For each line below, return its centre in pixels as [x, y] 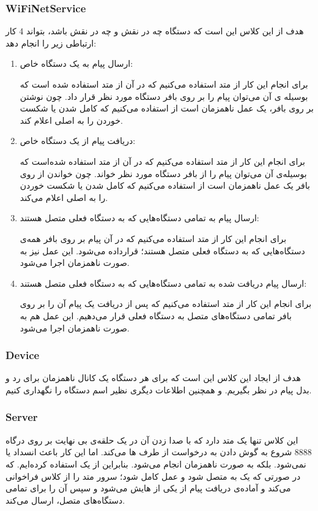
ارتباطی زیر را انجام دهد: [51, 43]
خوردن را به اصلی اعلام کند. [71, 120]
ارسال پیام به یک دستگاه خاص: [76, 63]
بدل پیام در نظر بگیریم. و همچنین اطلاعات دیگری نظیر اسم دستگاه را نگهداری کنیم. [159, 389]
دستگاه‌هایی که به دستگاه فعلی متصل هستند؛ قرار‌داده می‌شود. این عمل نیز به [162, 250]
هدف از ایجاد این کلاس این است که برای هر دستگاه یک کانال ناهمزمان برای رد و [153, 378]
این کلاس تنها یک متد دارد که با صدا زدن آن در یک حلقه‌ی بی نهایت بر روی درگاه [152, 440]
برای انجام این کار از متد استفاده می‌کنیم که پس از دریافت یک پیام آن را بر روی [166, 304]
